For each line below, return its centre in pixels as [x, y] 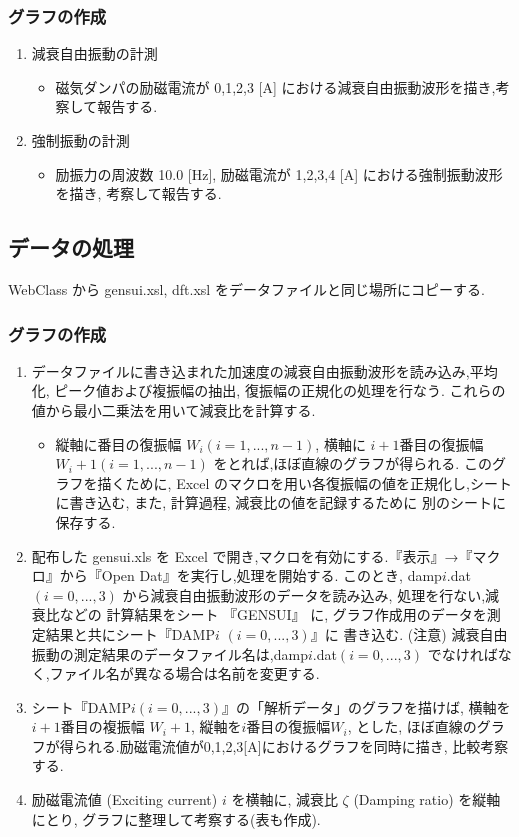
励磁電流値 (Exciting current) [124, 799]
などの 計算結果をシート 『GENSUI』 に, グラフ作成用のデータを [273, 614]
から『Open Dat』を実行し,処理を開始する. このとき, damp [250, 575]
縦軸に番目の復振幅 [118, 443]
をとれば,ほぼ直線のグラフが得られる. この [352, 463]
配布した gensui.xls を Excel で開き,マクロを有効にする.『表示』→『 [252, 555]
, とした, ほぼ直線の [412, 726]
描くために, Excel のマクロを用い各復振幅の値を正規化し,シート [304, 482]
